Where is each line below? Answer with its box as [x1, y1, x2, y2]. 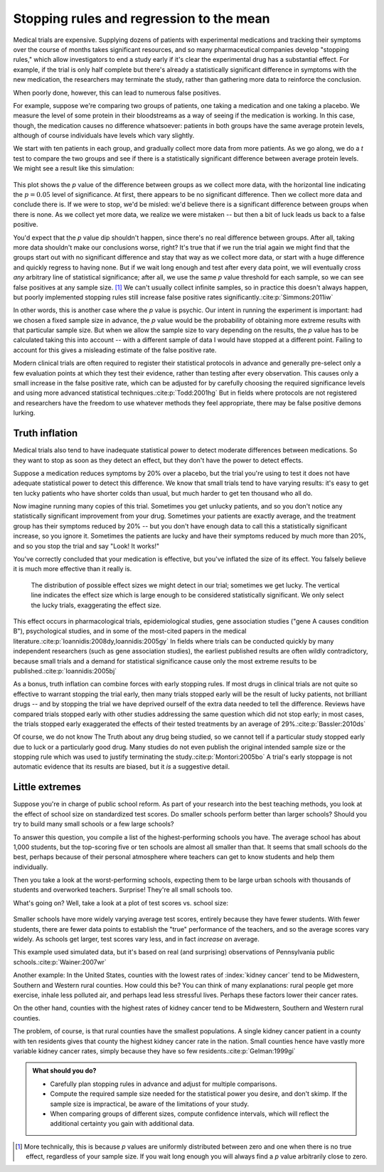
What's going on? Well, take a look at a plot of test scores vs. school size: [13, 898, 229, 907]
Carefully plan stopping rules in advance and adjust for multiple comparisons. [50, 1080, 277, 1088]
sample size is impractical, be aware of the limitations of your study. [50, 1099, 249, 1108]
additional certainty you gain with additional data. [50, 1119, 195, 1128]
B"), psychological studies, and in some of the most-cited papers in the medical [13, 627, 247, 636]
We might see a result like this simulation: [13, 164, 134, 173]
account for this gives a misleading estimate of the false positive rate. [13, 346, 217, 354]
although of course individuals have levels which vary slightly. [13, 132, 195, 140]
